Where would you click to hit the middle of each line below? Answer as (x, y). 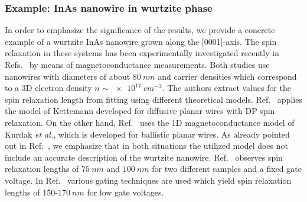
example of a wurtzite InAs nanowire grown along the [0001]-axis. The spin (141, 41)
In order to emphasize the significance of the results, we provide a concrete (140, 30)
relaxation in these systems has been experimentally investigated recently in (142, 53)
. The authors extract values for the (227, 88)
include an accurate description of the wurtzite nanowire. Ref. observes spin (144, 157)
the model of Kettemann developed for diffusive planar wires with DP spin (140, 111)
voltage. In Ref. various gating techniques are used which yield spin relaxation (148, 180)
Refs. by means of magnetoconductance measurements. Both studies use (137, 64)
